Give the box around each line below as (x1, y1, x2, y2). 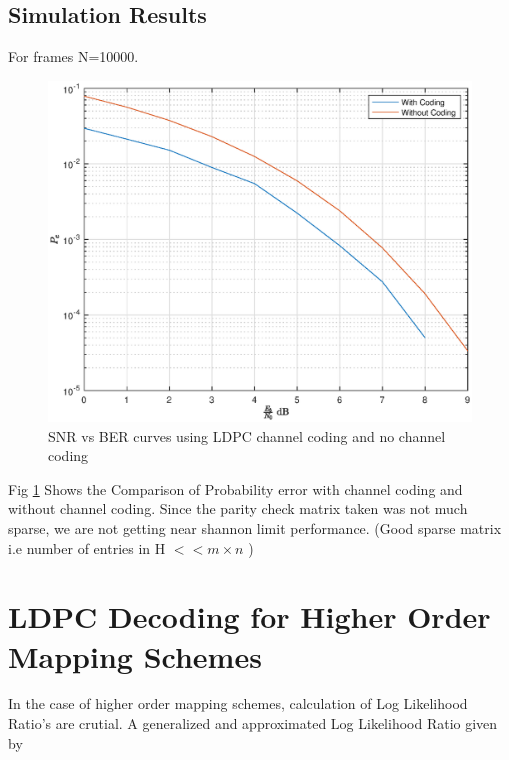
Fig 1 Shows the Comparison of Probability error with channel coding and (8, 478, 463, 499)
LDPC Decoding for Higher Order (8, 596, 491, 637)
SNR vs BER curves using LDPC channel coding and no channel (48, 425, 446, 446)
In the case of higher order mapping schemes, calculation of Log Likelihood (8, 693, 468, 714)
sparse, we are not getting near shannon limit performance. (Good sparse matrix (8, 517, 502, 538)
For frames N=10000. (8, 46, 139, 67)
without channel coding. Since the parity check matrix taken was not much (8, 498, 468, 519)
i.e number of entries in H (8, 537, 166, 558)
